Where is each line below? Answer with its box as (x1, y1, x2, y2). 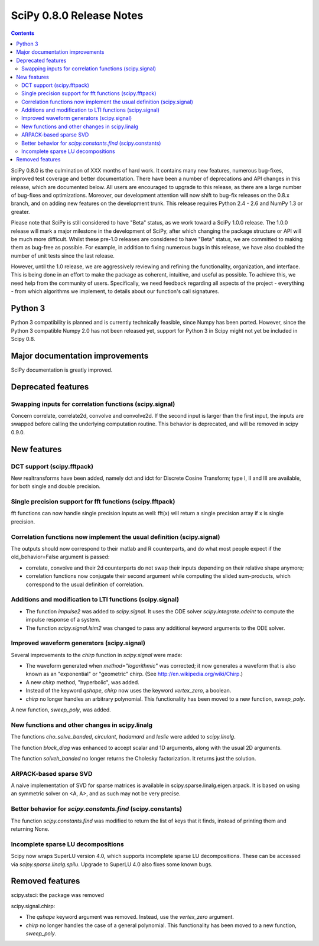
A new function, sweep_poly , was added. (11, 706, 112, 713)
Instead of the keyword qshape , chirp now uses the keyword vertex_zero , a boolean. (25, 687, 232, 694)
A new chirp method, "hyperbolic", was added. (25, 678, 140, 685)
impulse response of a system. (25, 616, 100, 623)
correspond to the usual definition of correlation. (25, 581, 144, 588)
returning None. (11, 825, 50, 833)
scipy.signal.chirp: (11, 902, 56, 909)
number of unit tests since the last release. (11, 252, 115, 259)
